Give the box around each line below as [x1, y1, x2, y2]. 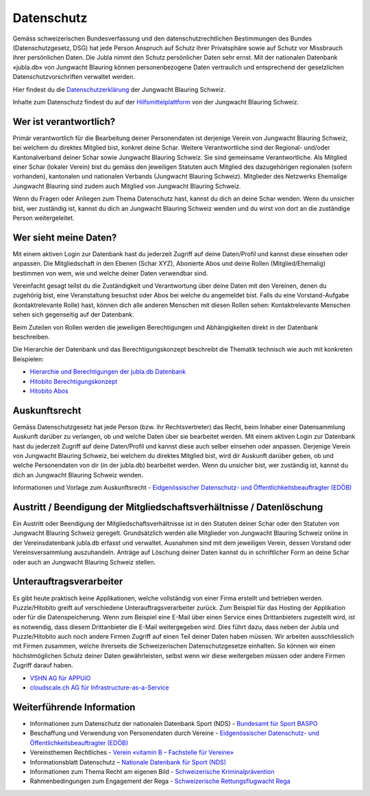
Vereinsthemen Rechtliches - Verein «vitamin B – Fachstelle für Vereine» [29, 749, 234, 757]
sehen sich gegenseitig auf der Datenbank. [12, 310, 135, 319]
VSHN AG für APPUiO [29, 674, 91, 682]
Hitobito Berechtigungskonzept [29, 377, 118, 385]
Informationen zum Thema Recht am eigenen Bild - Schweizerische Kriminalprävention [29, 767, 275, 775]
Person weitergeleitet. [12, 214, 75, 222]
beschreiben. [12, 332, 51, 341]
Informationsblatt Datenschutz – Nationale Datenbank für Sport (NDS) [29, 758, 226, 766]
